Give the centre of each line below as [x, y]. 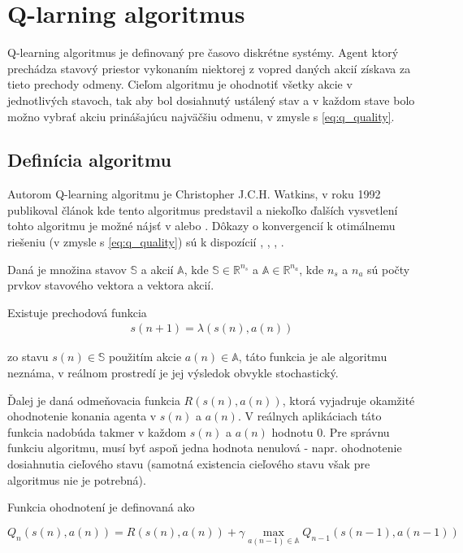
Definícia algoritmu [89, 160]
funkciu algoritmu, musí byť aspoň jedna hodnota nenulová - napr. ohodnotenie [205, 448]
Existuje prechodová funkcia [77, 312]
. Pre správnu [356, 431]
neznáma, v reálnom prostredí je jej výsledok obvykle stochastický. [173, 373]
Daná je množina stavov [67, 269]
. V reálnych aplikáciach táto [309, 416]
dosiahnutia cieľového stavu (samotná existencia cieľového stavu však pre [189, 464]
